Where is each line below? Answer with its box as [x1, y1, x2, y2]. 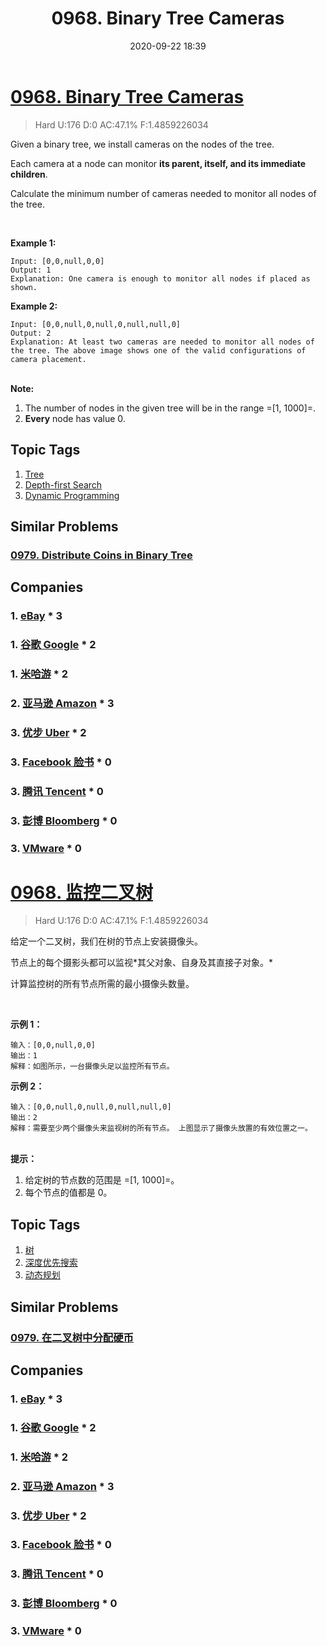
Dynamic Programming [24, 489, 120, 501]
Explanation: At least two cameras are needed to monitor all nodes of [10, 337, 315, 347]
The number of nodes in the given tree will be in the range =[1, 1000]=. [24, 402, 317, 414]
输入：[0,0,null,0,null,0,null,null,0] [10, 1102, 172, 1112]
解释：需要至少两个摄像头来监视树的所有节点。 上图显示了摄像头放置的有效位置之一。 [10, 1123, 313, 1134]
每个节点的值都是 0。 [24, 1187, 113, 1199]
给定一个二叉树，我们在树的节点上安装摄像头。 [10, 935, 203, 947]
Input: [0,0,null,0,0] [10, 256, 105, 266]
